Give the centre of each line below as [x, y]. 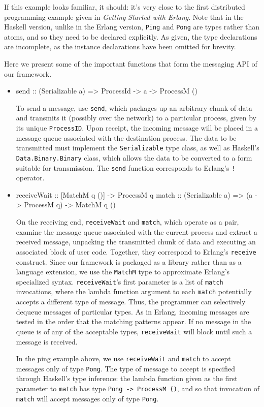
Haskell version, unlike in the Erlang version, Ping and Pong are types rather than [132, 27]
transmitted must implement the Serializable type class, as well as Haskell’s [138, 148]
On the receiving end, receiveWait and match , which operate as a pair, [127, 222]
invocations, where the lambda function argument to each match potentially [134, 291]
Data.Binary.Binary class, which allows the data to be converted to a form [134, 157]
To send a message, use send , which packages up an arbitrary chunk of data [134, 107]
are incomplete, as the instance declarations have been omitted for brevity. [120, 46]
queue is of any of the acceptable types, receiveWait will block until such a [134, 331]
